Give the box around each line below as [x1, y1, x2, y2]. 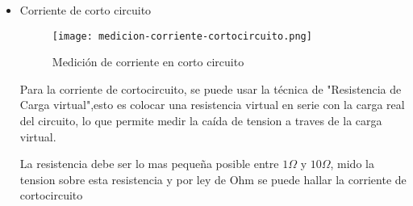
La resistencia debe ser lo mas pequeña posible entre [19, 155, 279, 172]
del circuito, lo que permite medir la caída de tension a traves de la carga [19, 112, 382, 129]
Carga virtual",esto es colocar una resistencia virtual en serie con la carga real [19, 96, 405, 113]
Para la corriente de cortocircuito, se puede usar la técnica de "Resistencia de [19, 80, 402, 97]
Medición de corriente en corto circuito [52, 53, 244, 70]
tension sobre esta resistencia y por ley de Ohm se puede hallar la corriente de [19, 170, 407, 187]
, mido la [330, 155, 374, 172]
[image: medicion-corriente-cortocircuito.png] [52, 30, 312, 42]
